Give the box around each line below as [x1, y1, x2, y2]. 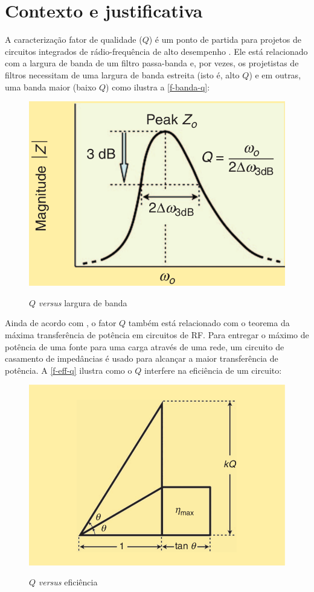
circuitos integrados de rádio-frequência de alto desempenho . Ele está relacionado [5, 45, 308, 57]
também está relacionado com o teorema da [128, 316, 290, 329]
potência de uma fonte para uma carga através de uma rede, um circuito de [5, 340, 284, 353]
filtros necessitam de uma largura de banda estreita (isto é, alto [5, 68, 240, 81]
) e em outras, [249, 68, 301, 81]
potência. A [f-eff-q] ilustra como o [5, 364, 132, 376]
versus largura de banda [38, 296, 127, 309]
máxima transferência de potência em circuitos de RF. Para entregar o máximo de [5, 328, 309, 341]
